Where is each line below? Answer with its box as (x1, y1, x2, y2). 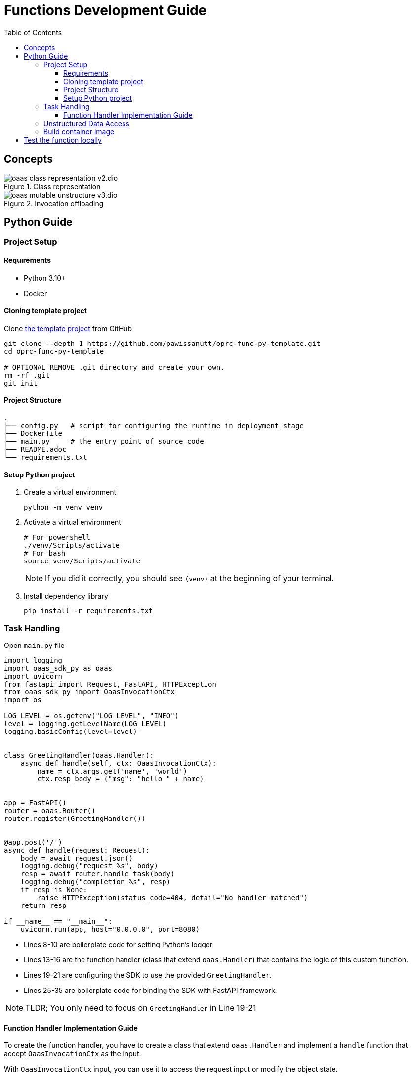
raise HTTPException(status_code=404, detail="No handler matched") (37, 894, 308, 902)
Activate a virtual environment (24, 518, 121, 527)
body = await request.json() (20, 854, 133, 862)
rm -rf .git (4, 371, 50, 379)
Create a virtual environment (24, 488, 117, 497)
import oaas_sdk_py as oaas (4, 664, 113, 673)
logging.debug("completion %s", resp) (20, 878, 171, 886)
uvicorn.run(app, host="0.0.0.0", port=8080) (20, 925, 200, 934)
